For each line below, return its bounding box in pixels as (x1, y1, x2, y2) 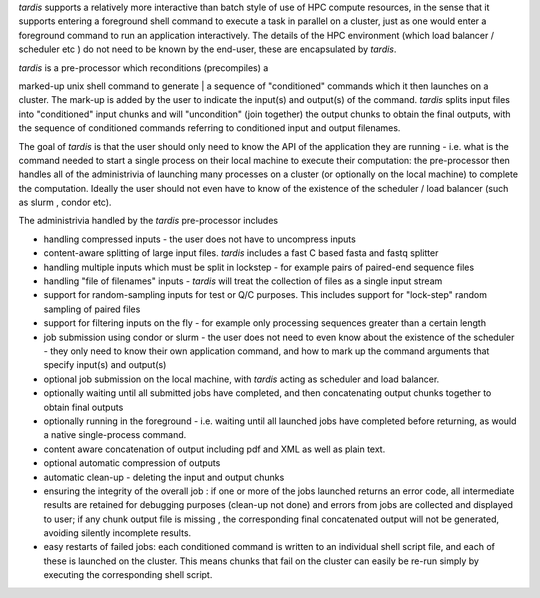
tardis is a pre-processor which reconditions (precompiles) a (18, 61, 269, 74)
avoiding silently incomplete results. (43, 527, 192, 539)
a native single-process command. (43, 429, 187, 441)
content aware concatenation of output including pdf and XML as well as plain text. (43, 443, 386, 455)
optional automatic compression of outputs (43, 457, 221, 469)
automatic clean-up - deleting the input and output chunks (43, 471, 285, 483)
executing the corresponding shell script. (43, 569, 213, 581)
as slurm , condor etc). (18, 196, 112, 209)
